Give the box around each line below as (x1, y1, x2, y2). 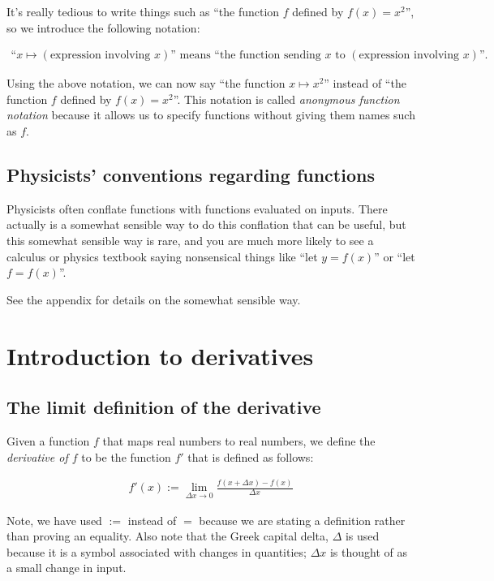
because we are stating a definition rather (199, 511, 406, 528)
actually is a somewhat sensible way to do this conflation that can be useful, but (6, 216, 406, 233)
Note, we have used (6, 511, 102, 528)
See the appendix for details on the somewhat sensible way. (6, 290, 301, 308)
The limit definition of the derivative (6, 394, 321, 420)
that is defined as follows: (187, 448, 314, 465)
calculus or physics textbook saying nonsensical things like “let (6, 247, 318, 265)
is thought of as (329, 543, 408, 560)
